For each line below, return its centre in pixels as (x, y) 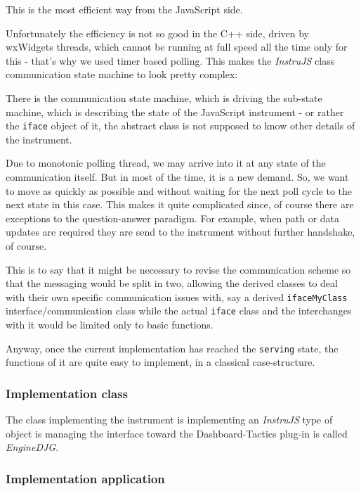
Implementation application (85, 478)
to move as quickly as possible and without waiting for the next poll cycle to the (179, 190)
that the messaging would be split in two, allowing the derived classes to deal (172, 283)
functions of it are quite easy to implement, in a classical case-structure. (160, 362)
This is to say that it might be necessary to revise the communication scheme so (178, 269)
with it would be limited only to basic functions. (110, 325)
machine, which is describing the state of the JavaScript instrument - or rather (175, 111)
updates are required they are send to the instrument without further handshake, (180, 232)
